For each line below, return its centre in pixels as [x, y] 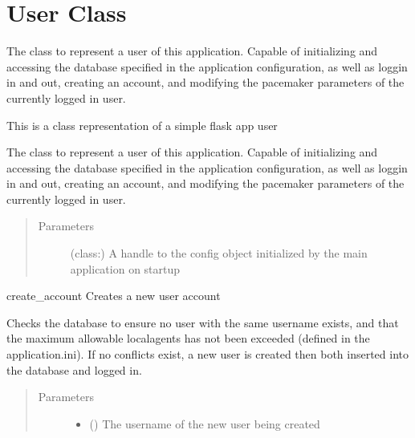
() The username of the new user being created [205, 423]
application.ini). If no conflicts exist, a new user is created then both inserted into [208, 354]
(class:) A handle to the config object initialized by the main [219, 253]
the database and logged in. [74, 369]
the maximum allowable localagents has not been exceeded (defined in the [188, 338]
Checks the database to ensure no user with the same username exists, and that [203, 322]
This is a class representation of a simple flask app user [142, 125]
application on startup [125, 268]
